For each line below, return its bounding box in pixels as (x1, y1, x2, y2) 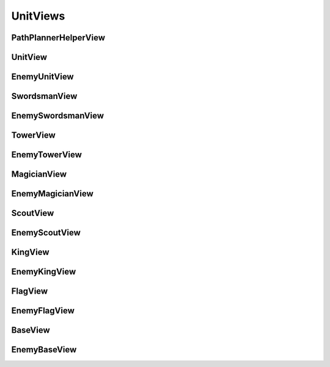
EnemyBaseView (11, 344, 77, 355)
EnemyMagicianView (11, 188, 94, 199)
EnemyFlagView (11, 306, 75, 316)
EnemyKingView (11, 267, 76, 277)
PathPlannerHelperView (11, 32, 106, 43)
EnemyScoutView (11, 228, 81, 238)
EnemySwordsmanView (11, 111, 104, 121)
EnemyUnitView (11, 72, 74, 82)
